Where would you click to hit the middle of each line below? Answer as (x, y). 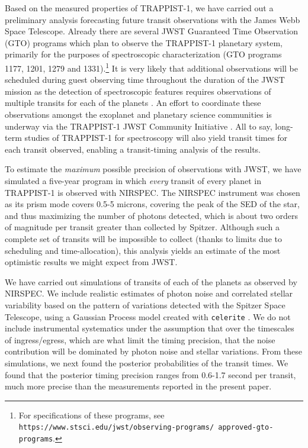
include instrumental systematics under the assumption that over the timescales (150, 328)
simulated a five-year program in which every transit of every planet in (133, 180)
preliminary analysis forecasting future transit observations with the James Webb (153, 19)
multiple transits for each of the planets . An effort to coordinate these (133, 103)
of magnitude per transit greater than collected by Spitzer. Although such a (142, 227)
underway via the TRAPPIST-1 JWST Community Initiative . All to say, (139, 126)
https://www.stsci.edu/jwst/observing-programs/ (116, 428)
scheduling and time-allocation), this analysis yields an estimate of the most (143, 250)
